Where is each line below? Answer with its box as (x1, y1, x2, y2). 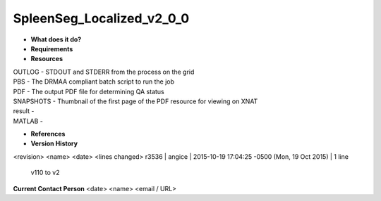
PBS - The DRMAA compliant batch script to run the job (13, 77, 175, 86)
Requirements (30, 44, 73, 53)
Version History (30, 139, 78, 148)
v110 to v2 (30, 169, 60, 177)
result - (13, 107, 35, 115)
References (30, 130, 66, 138)
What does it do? (30, 35, 82, 44)
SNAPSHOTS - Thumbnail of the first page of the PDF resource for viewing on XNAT (13, 97, 258, 105)
